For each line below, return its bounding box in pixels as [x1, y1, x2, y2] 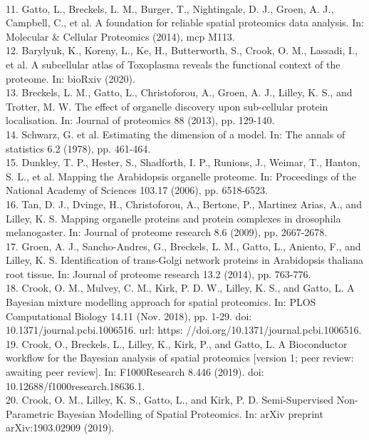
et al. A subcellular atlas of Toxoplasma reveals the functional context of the [6, 56, 341, 71]
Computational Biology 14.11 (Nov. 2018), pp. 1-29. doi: [6, 308, 252, 323]
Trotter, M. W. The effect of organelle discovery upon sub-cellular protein [6, 98, 328, 113]
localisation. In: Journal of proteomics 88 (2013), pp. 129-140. [6, 113, 275, 128]
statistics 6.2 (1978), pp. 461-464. [6, 140, 151, 155]
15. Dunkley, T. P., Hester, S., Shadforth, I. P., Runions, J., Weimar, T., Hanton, [6, 155, 360, 170]
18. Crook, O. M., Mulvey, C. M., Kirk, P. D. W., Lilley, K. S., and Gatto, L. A [6, 280, 355, 295]
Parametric [6, 406, 54, 421]
